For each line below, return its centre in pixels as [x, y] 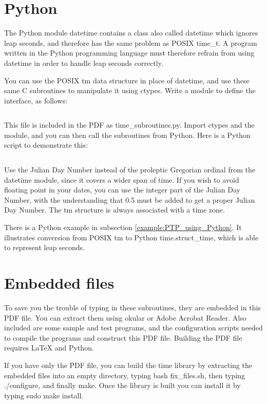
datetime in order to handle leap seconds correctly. [84, 63]
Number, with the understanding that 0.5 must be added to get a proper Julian [130, 199]
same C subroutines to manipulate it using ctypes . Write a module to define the [130, 90]
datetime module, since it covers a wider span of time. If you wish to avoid [122, 179]
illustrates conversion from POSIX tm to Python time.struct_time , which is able [131, 237]
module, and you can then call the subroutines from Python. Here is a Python [127, 135]
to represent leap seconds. [45, 247]
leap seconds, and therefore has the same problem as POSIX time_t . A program [131, 42]
